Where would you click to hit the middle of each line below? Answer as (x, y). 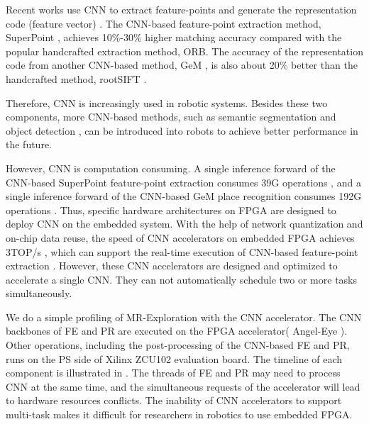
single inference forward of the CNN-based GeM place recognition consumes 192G (184, 196)
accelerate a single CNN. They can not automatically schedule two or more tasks (182, 279)
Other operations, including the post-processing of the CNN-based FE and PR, (178, 345)
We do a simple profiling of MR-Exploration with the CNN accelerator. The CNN (184, 317)
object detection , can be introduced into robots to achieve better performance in (182, 130)
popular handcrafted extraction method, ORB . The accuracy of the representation (184, 51)
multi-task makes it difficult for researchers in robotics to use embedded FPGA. (179, 414)
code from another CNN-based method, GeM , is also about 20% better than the (182, 65)
